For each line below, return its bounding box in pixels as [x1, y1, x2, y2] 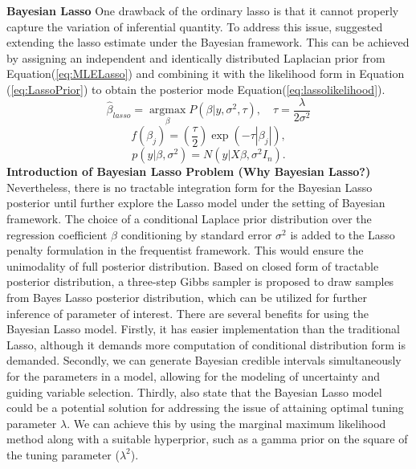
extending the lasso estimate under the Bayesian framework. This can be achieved [6, 34, 410, 51]
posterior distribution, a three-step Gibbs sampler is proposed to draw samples [6, 273, 394, 290]
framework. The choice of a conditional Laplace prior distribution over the [6, 210, 372, 227]
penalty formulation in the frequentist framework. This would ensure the [6, 242, 364, 259]
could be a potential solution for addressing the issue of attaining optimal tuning [6, 399, 404, 416]
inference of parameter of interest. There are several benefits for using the [6, 304, 369, 321]
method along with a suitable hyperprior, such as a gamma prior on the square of [6, 430, 408, 447]
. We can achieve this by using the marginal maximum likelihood [67, 414, 386, 431]
